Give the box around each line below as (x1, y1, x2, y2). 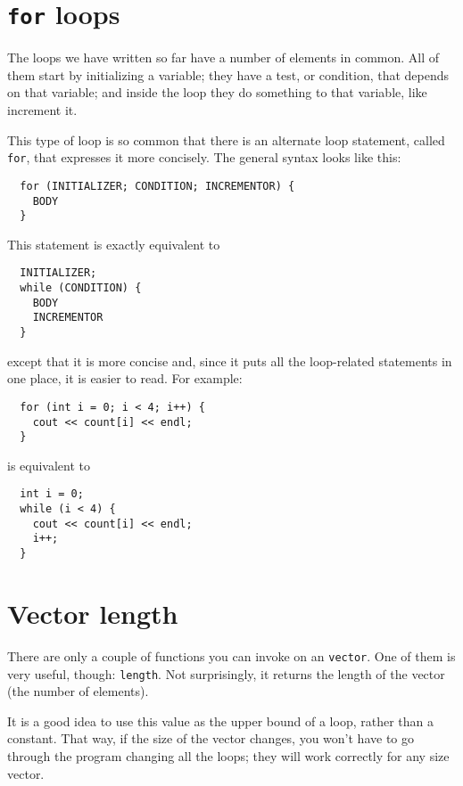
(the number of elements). (7, 682, 149, 700)
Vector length (7, 594, 178, 631)
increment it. (7, 101, 78, 119)
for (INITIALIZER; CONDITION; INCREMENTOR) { (20, 179, 295, 192)
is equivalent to (7, 455, 91, 474)
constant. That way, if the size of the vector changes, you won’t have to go (7, 729, 414, 748)
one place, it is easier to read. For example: (7, 369, 243, 388)
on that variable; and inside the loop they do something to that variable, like (7, 83, 427, 102)
